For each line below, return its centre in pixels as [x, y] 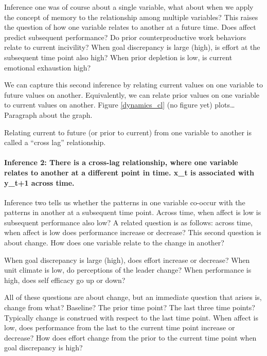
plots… [225, 105]
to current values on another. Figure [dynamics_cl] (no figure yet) [108, 105]
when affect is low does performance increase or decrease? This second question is [133, 232]
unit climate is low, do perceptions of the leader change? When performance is [128, 270]
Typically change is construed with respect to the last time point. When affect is [131, 317]
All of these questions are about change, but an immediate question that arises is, [133, 297]
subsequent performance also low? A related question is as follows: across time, [129, 222]
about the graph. [66, 114]
